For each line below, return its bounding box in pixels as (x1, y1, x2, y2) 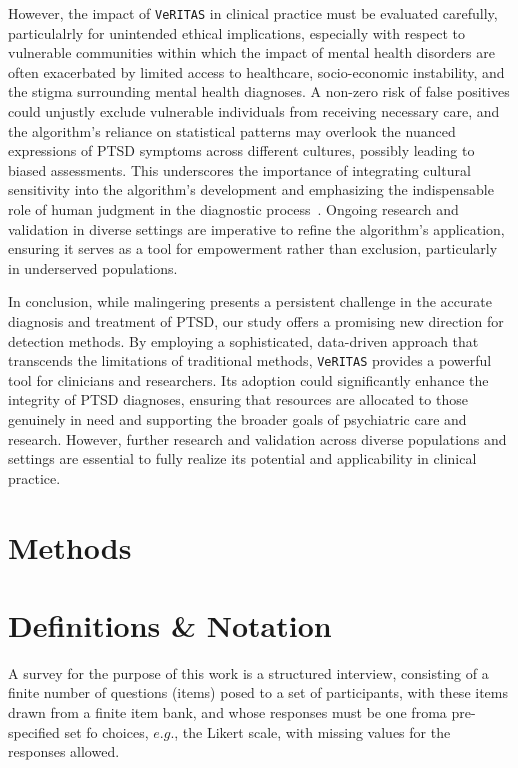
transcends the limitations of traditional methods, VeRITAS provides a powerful (8, 350, 492, 371)
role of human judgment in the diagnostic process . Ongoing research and (8, 199, 459, 219)
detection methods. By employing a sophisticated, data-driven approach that (8, 330, 479, 351)
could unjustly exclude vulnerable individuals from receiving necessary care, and (8, 101, 500, 122)
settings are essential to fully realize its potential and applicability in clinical (8, 448, 477, 469)
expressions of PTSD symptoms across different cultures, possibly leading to (8, 140, 475, 161)
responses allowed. (8, 741, 120, 762)
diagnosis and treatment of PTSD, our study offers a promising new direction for (8, 310, 504, 331)
